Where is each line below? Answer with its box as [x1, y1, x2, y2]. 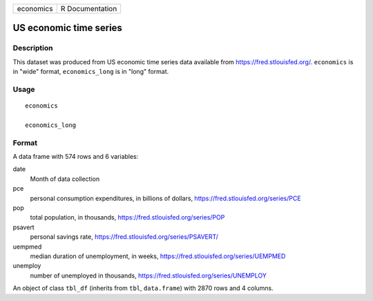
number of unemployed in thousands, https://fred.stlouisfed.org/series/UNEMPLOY [30, 271, 267, 280]
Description [12, 43, 53, 53]
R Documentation [60, 4, 117, 13]
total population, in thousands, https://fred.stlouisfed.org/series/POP [30, 213, 225, 222]
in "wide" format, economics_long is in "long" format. [12, 68, 169, 76]
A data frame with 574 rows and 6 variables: [12, 153, 139, 161]
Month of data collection [30, 175, 100, 183]
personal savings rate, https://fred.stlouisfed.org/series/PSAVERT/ [30, 233, 219, 241]
